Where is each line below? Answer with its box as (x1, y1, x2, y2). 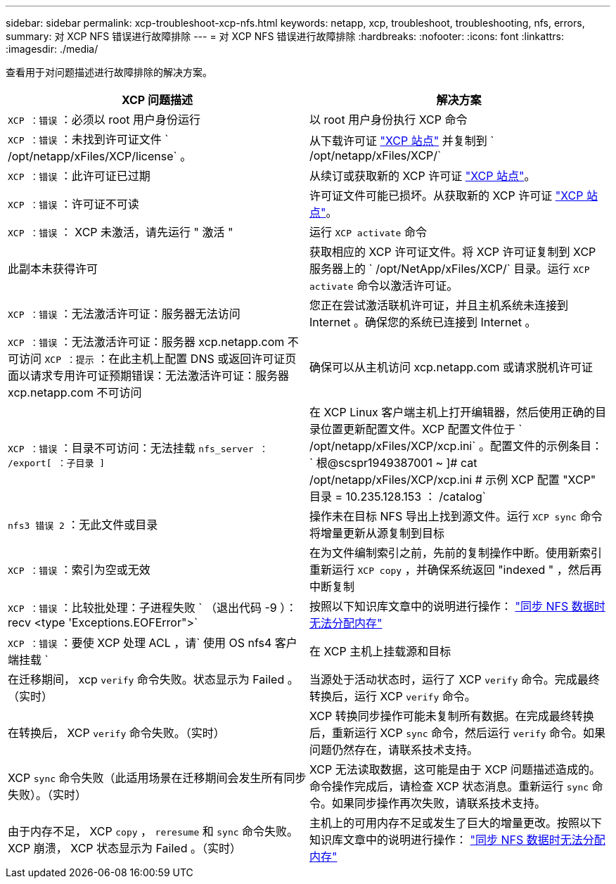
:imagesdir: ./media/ (6, 43, 98, 55)
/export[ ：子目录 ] (8, 457, 105, 468)
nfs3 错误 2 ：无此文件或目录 (8, 518, 158, 532)
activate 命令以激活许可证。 (309, 278, 458, 293)
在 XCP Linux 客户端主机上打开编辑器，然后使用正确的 (309, 405, 596, 419)
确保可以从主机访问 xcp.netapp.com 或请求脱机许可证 (309, 360, 593, 374)
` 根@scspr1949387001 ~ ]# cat (309, 456, 477, 470)
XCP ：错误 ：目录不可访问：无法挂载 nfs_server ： (8, 440, 269, 455)
